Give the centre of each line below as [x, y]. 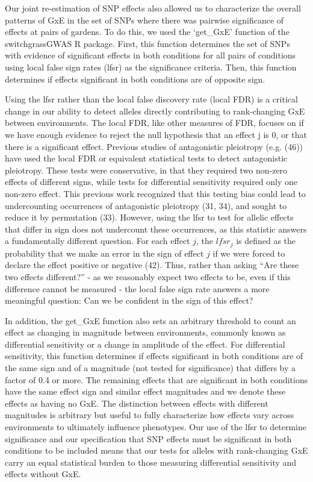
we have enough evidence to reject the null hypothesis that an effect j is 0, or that [156, 134]
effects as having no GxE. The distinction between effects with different [137, 403]
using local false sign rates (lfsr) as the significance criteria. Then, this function [151, 67]
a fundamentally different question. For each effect [98, 241]
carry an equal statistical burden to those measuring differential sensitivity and [151, 462]
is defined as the [266, 241]
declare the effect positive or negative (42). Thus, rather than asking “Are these [152, 265]
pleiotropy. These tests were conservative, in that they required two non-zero [146, 170]
